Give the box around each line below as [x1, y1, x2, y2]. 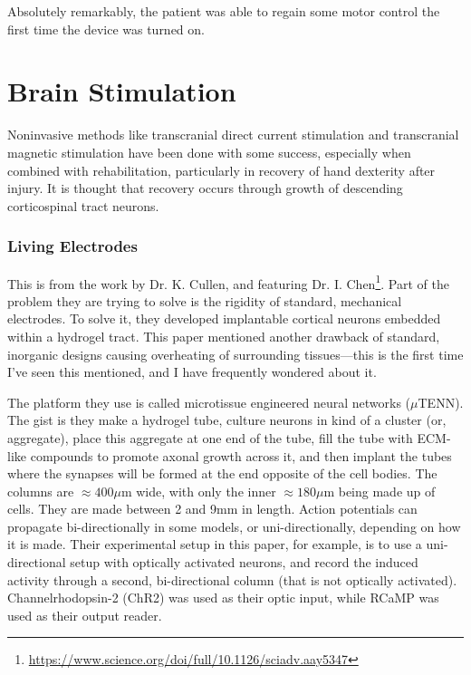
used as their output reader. [7, 605, 162, 624]
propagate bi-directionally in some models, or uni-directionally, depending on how [7, 516, 461, 535]
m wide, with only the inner [120, 481, 276, 500]
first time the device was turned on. [7, 19, 205, 38]
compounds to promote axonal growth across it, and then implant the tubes [30, 446, 452, 465]
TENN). [418, 392, 464, 411]
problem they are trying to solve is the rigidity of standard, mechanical [7, 291, 402, 310]
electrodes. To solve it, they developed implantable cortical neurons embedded [7, 309, 441, 328]
